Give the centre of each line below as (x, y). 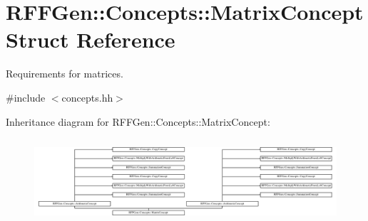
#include (26, 97)
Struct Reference (91, 39)
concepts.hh (87, 97)
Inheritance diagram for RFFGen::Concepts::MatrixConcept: (138, 121)
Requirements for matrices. (65, 74)
